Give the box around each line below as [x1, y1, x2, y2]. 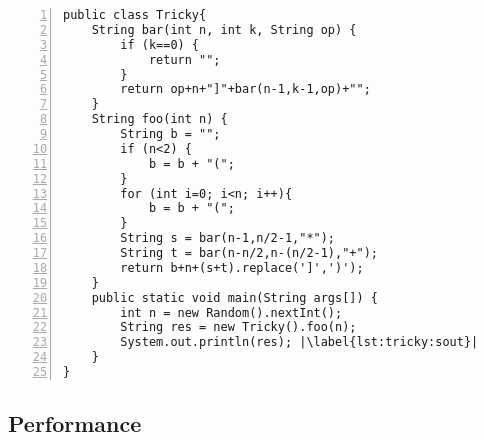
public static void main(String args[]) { [91, 290, 378, 305]
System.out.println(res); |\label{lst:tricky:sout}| [120, 335, 479, 350]
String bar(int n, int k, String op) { [91, 22, 357, 37]
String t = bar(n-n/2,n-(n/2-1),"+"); [120, 246, 378, 260]
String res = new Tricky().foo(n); [120, 320, 357, 335]
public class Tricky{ [63, 8, 207, 22]
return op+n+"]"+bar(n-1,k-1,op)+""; [120, 82, 371, 97]
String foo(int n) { [91, 112, 228, 127]
